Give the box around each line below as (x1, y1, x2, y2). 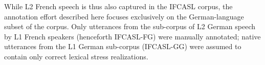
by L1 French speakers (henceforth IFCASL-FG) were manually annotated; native (4, 31, 261, 41)
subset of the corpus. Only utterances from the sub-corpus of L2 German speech (4, 21, 256, 32)
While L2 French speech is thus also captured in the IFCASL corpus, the (4, 1, 233, 11)
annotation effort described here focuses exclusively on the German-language (4, 11, 244, 21)
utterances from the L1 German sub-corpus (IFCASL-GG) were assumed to (4, 41, 241, 52)
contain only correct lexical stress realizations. (4, 51, 148, 61)
